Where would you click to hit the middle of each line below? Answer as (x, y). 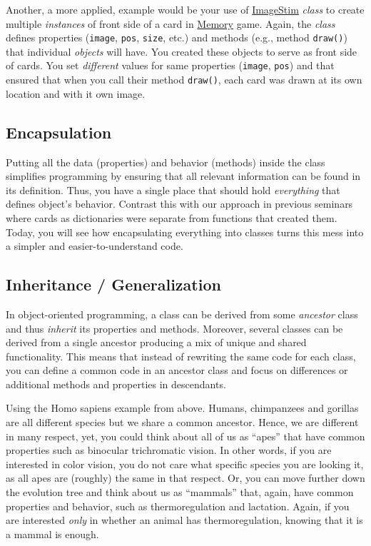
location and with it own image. (76, 93)
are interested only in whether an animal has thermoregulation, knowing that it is (184, 520)
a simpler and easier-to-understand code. (95, 246)
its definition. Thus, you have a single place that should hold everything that (173, 189)
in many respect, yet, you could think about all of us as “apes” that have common (185, 436)
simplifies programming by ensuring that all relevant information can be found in (183, 176)
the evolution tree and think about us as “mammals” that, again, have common (180, 492)
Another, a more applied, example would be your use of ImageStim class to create (185, 9)
